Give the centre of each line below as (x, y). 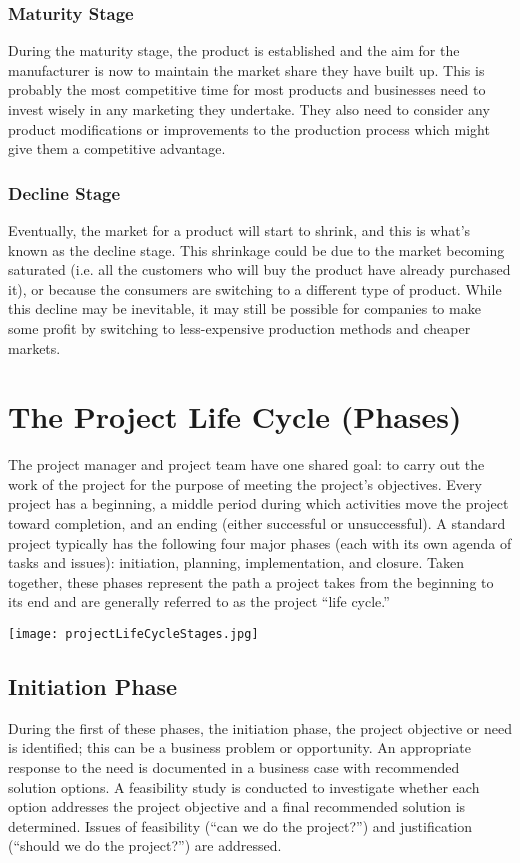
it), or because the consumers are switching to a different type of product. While (255, 288)
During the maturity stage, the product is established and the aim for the (234, 50)
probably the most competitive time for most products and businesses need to (247, 89)
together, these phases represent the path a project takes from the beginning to (251, 581)
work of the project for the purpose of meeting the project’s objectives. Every (245, 483)
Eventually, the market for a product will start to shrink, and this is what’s (239, 230)
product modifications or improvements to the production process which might (249, 128)
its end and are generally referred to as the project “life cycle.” (199, 601)
